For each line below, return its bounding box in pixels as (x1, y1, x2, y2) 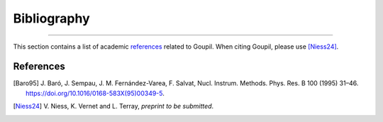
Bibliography (13, 11, 90, 26)
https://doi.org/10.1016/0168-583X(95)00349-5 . (26, 89, 165, 97)
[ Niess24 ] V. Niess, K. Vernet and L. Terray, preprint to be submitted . (13, 102, 214, 111)
